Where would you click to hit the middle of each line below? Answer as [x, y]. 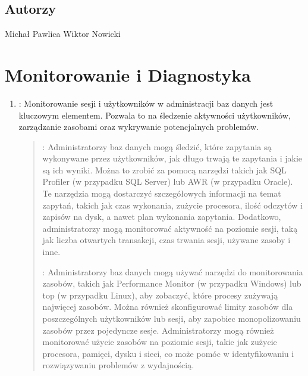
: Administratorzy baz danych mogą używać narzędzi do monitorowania [173, 271]
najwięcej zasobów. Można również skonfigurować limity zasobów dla [168, 307]
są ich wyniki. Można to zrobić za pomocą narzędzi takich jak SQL [164, 170]
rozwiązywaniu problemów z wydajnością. [118, 365]
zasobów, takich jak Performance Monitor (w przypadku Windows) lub [172, 283]
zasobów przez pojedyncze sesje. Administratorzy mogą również [158, 330]
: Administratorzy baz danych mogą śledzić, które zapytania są [157, 146]
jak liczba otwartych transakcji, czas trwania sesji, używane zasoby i [166, 240]
